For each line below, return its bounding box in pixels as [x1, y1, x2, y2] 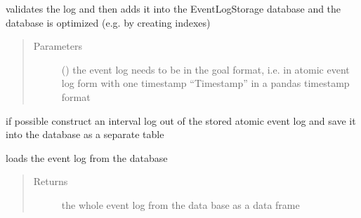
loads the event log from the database [6, 150, 168, 165]
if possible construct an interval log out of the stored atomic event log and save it [6, 113, 356, 128]
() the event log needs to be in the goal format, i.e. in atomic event [61, 62, 350, 76]
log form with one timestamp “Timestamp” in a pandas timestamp [61, 76, 350, 90]
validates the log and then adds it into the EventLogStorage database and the [6, 1, 341, 15]
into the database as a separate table [6, 127, 164, 142]
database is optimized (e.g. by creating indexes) [6, 15, 211, 29]
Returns [33, 174, 68, 189]
